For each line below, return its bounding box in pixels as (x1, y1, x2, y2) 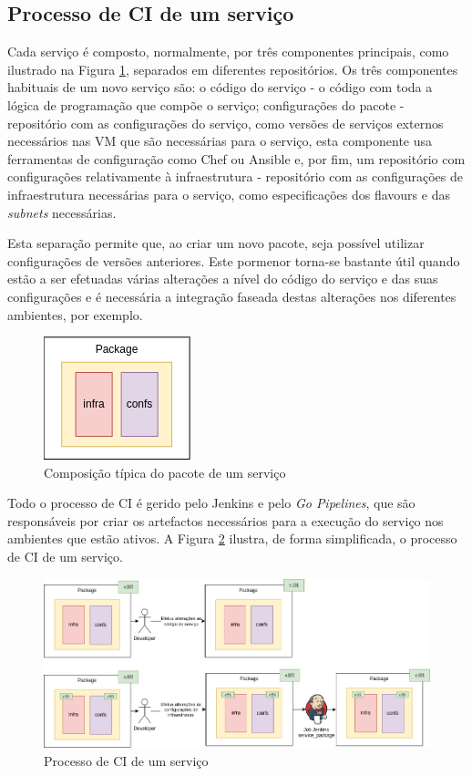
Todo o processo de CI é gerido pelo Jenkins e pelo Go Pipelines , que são (7, 493, 416, 512)
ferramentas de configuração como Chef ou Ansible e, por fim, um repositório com (7, 149, 466, 168)
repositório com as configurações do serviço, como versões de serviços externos (7, 113, 444, 132)
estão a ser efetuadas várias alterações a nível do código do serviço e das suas (7, 269, 438, 288)
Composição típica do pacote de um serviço (44, 462, 286, 481)
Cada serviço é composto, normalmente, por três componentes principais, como (7, 42, 449, 61)
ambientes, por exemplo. (7, 305, 143, 324)
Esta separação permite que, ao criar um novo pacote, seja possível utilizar (7, 233, 425, 253)
